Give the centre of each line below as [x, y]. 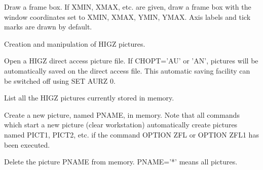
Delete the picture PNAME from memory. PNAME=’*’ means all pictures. [121, 162]
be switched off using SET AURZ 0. [60, 80]
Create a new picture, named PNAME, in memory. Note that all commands [122, 114]
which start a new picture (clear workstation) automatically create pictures [121, 125]
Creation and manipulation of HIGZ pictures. [75, 43]
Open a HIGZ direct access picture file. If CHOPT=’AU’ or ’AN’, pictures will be [131, 61]
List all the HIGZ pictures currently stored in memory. [89, 98]
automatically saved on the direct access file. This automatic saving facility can [127, 70]
